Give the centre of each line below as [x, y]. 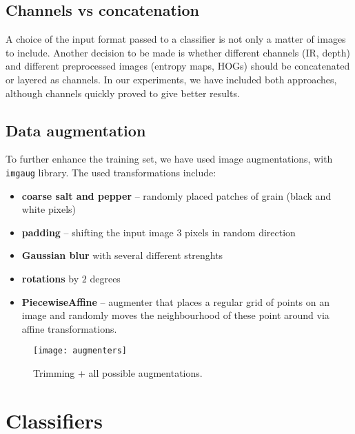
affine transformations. [69, 328]
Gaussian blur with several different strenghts [122, 255]
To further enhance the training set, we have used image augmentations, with [169, 159]
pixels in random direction [240, 232]
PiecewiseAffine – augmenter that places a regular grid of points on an [176, 301]
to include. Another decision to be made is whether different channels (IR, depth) [178, 52]
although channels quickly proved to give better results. [123, 93]
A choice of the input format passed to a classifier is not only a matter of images [176, 39]
